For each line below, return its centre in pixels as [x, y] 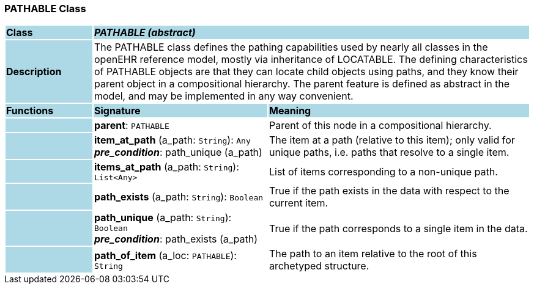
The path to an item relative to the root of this [373, 254]
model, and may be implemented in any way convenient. [224, 96]
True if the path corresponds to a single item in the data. [398, 228]
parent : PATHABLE [132, 126]
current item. [299, 203]
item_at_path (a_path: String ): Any [172, 140]
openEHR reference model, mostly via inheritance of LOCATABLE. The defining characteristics [311, 60]
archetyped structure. [319, 266]
